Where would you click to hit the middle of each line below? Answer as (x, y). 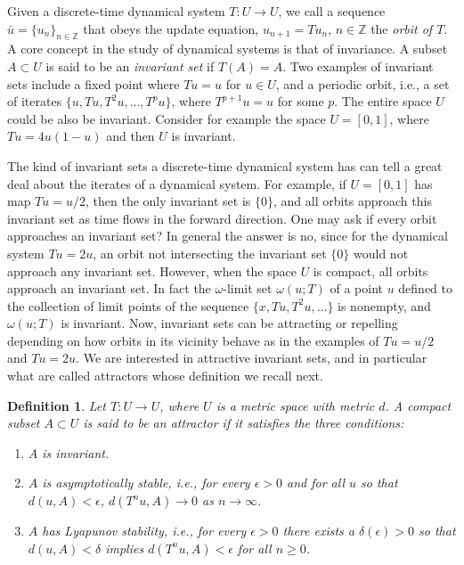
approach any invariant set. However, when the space (152, 270)
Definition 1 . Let (57, 405)
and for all (316, 483)
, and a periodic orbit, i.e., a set (362, 83)
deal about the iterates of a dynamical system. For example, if (177, 183)
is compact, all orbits (370, 270)
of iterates (35, 101)
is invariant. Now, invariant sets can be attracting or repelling (229, 323)
